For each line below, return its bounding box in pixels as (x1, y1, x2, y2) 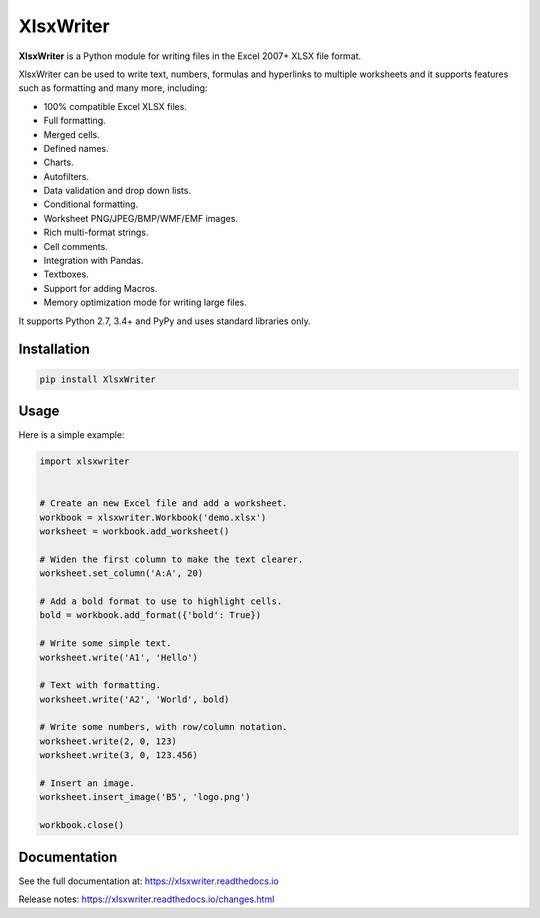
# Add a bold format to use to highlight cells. (39, 595, 283, 607)
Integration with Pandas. (43, 255, 144, 267)
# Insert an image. (39, 778, 135, 789)
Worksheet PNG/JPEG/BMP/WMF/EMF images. (43, 212, 239, 224)
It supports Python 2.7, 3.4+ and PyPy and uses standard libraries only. (18, 315, 311, 327)
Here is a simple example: (18, 429, 125, 441)
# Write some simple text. (39, 638, 172, 649)
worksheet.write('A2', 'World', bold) (39, 693, 230, 705)
